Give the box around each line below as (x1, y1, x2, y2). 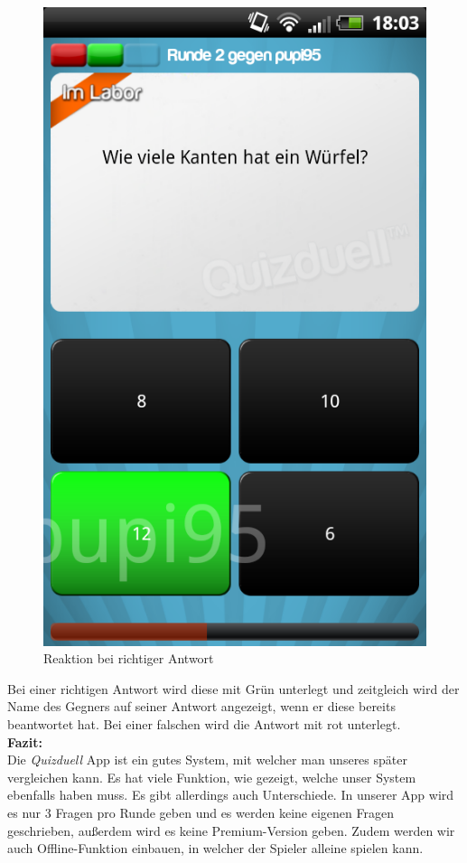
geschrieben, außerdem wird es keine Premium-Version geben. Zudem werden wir (7, 821, 455, 840)
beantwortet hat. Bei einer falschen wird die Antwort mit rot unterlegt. (7, 715, 401, 734)
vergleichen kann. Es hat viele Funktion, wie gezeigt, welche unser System (7, 767, 416, 786)
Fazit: (7, 732, 42, 751)
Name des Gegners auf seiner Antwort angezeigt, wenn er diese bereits (7, 697, 396, 716)
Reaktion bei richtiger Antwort (43, 649, 214, 668)
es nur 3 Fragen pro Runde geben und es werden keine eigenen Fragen (7, 803, 394, 821)
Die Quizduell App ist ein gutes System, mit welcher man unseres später (7, 750, 407, 769)
